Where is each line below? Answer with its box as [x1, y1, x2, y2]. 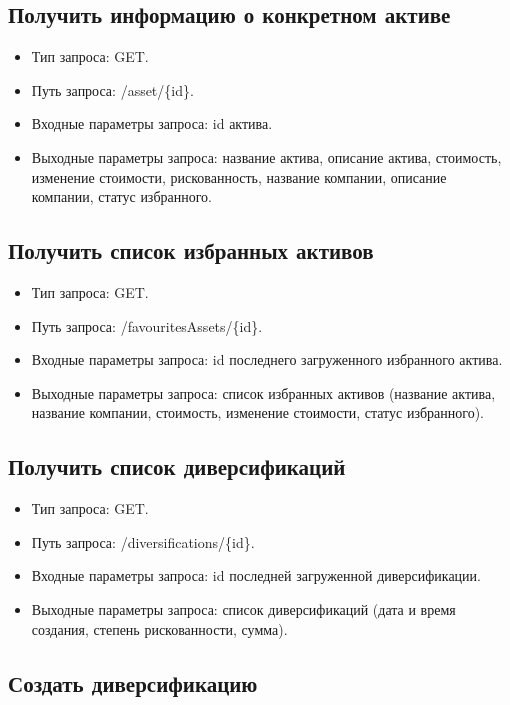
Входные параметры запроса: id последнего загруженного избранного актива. [31, 349, 503, 370]
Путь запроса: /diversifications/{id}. [31, 531, 255, 552]
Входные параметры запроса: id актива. [31, 113, 273, 134]
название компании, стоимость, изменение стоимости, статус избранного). [31, 402, 485, 423]
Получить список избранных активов [8, 235, 374, 266]
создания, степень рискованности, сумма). [31, 618, 288, 639]
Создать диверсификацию [8, 667, 258, 698]
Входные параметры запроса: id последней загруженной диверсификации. [31, 565, 481, 586]
